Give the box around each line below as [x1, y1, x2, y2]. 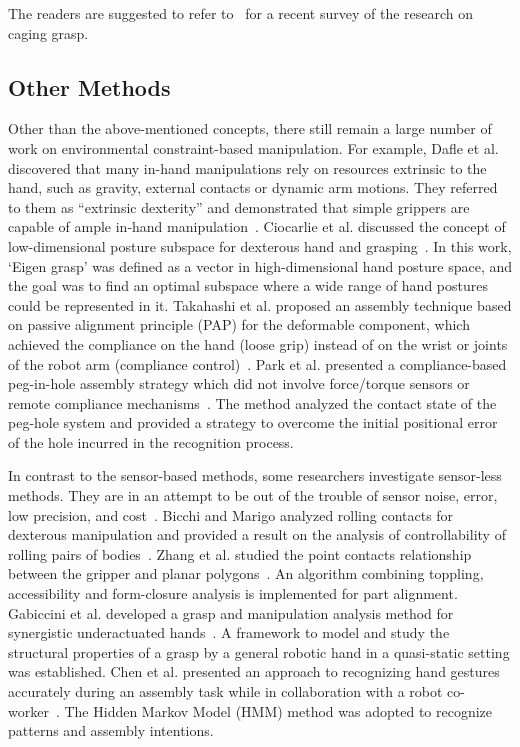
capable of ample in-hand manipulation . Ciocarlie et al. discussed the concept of [8, 216, 506, 237]
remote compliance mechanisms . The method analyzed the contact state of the [8, 392, 497, 413]
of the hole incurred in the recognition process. [8, 431, 294, 452]
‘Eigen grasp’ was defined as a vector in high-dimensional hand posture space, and [8, 255, 513, 276]
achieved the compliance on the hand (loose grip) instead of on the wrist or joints [8, 333, 508, 354]
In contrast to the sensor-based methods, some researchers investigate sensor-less [8, 465, 502, 486]
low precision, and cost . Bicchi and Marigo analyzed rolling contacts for [8, 504, 454, 525]
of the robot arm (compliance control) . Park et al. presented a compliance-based [8, 353, 507, 374]
